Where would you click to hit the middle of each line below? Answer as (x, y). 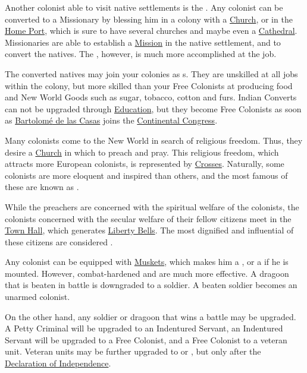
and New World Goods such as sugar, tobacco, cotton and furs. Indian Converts (151, 97)
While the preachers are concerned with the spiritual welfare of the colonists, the (152, 206)
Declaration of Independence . (58, 363)
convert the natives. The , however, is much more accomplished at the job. (141, 54)
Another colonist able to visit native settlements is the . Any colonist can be (144, 7)
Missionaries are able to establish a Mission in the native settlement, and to (143, 42)
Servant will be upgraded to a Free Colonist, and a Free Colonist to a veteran (146, 339)
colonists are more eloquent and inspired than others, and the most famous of (146, 175)
